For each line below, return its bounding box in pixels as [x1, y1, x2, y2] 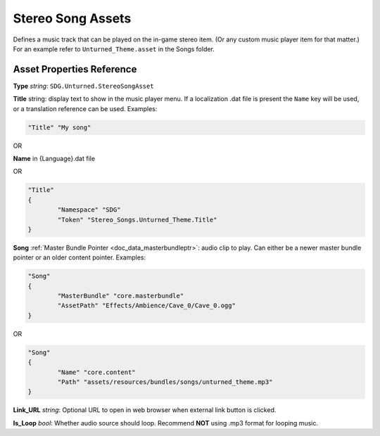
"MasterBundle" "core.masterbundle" [57, 292, 184, 300]
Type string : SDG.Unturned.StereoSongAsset [13, 82, 154, 90]
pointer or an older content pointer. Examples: [13, 253, 146, 262]
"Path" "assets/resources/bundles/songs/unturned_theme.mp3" [57, 378, 273, 386]
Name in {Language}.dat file [13, 154, 95, 162]
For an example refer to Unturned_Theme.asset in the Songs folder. [13, 44, 215, 53]
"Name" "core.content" [57, 368, 137, 376]
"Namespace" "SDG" [57, 206, 121, 214]
